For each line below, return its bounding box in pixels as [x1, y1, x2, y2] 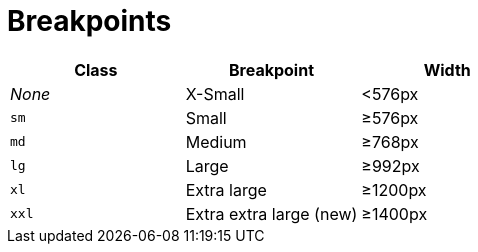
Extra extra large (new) [185, 203, 358, 224]
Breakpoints [7, 4, 172, 38]
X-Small [185, 83, 245, 104]
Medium [185, 131, 247, 152]
